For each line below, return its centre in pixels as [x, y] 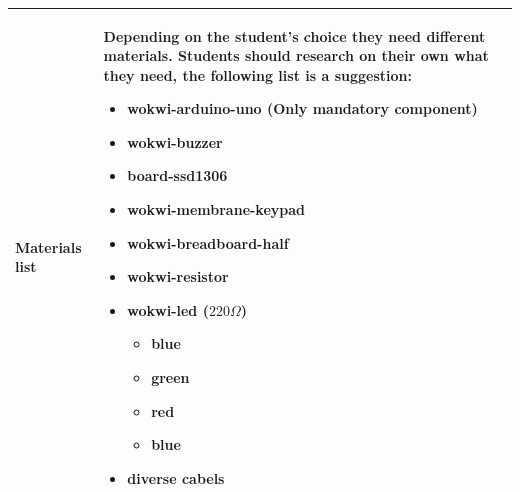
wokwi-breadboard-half [208, 242]
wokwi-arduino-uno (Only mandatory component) [302, 108]
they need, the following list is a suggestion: [257, 74]
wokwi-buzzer [175, 141]
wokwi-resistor [178, 276]
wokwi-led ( [168, 309]
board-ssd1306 [177, 175]
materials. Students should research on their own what [296, 55]
